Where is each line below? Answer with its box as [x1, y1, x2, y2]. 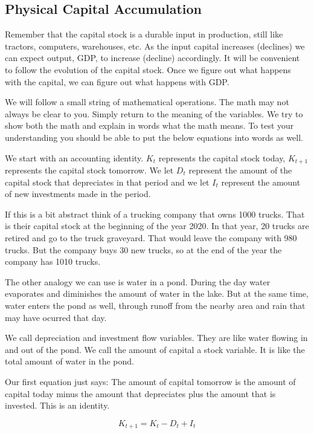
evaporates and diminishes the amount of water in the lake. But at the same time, [5, 287, 309, 300]
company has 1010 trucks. [5, 255, 101, 268]
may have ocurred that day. [5, 311, 107, 323]
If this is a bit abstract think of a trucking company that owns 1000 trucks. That [5, 207, 305, 220]
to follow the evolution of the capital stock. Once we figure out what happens [5, 63, 291, 76]
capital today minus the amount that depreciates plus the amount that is [5, 387, 276, 400]
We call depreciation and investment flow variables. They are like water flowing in [5, 331, 308, 344]
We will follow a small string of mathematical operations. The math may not [5, 96, 289, 108]
